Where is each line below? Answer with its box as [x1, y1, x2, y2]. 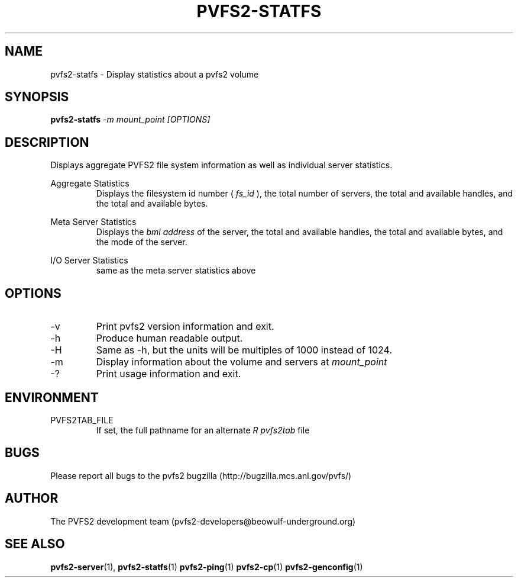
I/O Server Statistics [50, 255, 128, 266]
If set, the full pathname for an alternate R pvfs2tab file [96, 425, 310, 435]
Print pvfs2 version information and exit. [96, 320, 274, 333]
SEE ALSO [5, 536, 65, 552]
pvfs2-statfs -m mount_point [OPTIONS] [50, 114, 211, 125]
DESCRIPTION [5, 134, 89, 150]
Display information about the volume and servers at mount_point [96, 356, 387, 368]
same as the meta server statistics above [96, 265, 256, 276]
